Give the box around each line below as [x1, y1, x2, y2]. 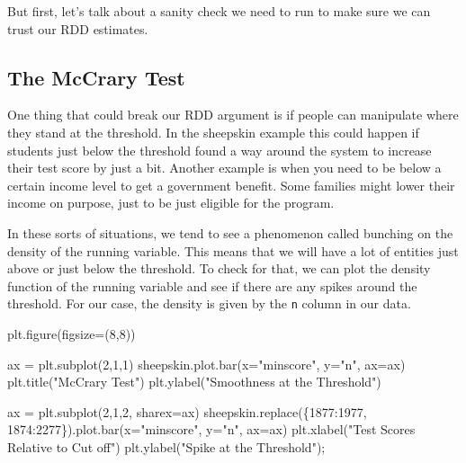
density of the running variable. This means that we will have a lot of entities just [7, 241, 459, 260]
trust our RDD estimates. [7, 19, 148, 38]
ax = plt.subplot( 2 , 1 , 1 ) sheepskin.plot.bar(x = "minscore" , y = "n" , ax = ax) [7, 354, 406, 373]
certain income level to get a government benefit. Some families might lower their [7, 175, 455, 194]
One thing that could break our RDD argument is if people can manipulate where [7, 105, 459, 124]
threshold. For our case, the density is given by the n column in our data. [7, 294, 411, 313]
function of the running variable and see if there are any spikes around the [7, 276, 417, 295]
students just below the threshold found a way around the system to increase [7, 140, 432, 159]
